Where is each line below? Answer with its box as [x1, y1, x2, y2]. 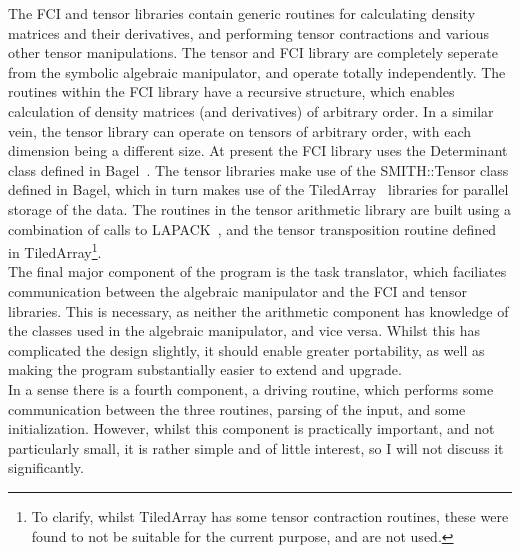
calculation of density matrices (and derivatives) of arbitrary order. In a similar [8, 100, 494, 121]
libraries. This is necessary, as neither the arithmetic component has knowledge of [8, 300, 509, 321]
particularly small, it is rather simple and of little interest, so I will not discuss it [8, 437, 504, 458]
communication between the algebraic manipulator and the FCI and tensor [8, 280, 467, 301]
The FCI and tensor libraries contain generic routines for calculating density [8, 3, 476, 23]
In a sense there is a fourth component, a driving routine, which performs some [8, 378, 494, 399]
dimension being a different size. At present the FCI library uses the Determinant [8, 140, 508, 161]
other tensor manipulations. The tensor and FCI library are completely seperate [8, 42, 498, 63]
